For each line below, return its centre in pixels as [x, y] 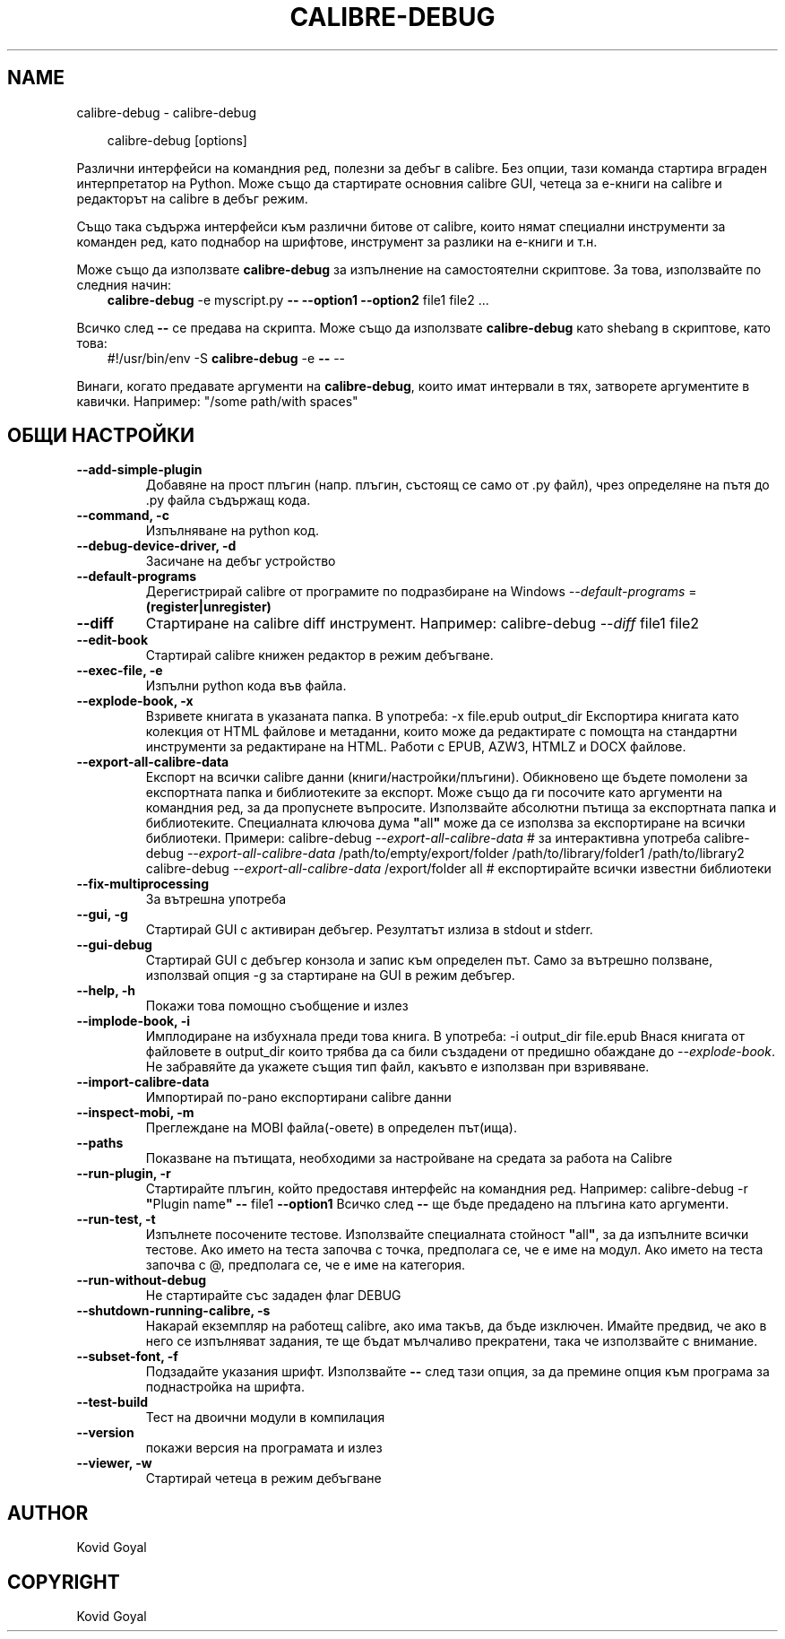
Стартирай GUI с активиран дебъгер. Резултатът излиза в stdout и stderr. [369, 930]
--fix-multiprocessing [143, 884]
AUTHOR [48, 1513]
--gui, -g [102, 915]
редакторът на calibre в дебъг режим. [192, 198]
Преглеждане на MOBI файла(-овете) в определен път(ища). [331, 1128]
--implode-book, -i [133, 1021]
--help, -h [106, 991]
